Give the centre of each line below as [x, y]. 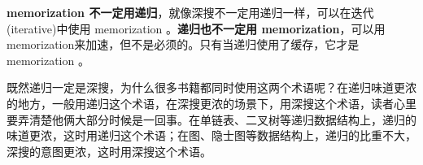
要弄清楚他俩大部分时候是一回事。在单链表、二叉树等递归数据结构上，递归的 [211, 119]
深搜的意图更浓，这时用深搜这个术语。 [109, 151]
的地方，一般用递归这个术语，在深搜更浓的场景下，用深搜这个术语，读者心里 [211, 103]
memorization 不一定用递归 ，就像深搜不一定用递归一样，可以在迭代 [190, 12]
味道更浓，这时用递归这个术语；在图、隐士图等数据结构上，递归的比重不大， [211, 135]
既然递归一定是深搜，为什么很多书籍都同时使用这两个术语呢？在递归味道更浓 [211, 87]
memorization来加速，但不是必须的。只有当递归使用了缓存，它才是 [183, 44]
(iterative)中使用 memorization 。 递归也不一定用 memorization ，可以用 [196, 28]
